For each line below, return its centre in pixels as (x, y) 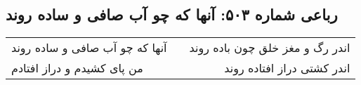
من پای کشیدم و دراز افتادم (77, 68)
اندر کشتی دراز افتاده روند (287, 68)
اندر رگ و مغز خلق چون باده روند (270, 48)
